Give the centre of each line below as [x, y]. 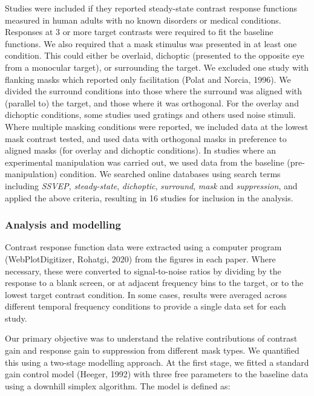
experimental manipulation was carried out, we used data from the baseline [145, 162]
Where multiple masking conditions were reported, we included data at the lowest [157, 126]
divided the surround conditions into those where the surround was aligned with [154, 91]
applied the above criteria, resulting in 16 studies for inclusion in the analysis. [149, 197]
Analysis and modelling [63, 225]
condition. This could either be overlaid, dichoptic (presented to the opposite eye [155, 55]
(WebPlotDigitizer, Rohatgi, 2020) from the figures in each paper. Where [140, 258]
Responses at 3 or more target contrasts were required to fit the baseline [139, 32]
